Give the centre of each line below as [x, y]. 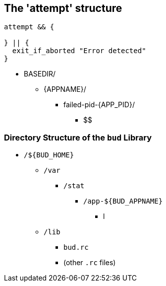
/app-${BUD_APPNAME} [123, 201]
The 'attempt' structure [63, 8]
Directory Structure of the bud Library [78, 137]
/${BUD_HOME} [49, 155]
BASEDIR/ [40, 74]
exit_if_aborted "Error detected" [79, 51]
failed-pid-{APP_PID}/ [99, 105]
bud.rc [76, 248]
